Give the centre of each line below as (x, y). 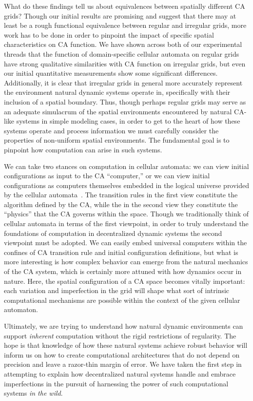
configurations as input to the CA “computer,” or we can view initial (107, 176)
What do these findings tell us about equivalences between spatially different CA (125, 6)
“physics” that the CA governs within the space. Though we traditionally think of (126, 214)
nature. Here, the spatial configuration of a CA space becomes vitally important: (125, 281)
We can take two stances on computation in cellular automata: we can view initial (126, 166)
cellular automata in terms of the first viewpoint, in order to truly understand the (126, 223)
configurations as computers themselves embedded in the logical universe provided (127, 185)
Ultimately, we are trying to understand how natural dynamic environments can (124, 326)
